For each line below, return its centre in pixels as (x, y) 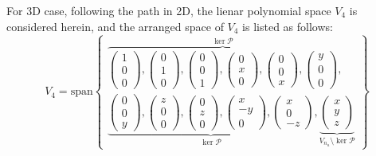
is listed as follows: (288, 26)
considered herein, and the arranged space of (115, 26)
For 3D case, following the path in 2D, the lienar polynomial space (169, 10)
